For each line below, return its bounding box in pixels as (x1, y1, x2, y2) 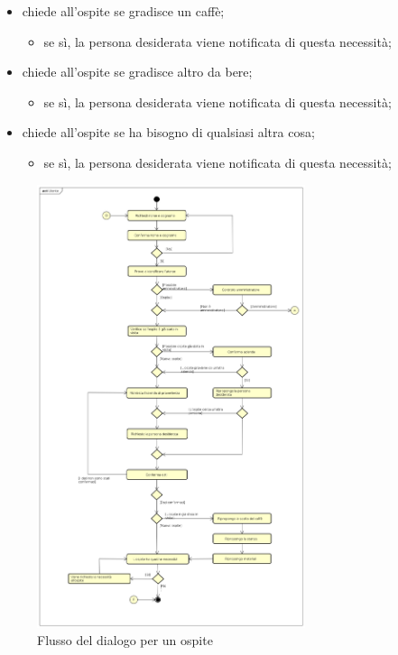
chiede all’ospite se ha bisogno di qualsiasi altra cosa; (22, 123, 315, 142)
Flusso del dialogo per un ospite (37, 631, 213, 650)
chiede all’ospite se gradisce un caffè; (22, 2, 225, 20)
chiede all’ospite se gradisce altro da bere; (22, 62, 253, 81)
